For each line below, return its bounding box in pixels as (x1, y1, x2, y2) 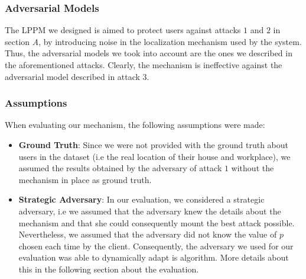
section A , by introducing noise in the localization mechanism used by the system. (5, 35, 302, 47)
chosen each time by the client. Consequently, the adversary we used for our (18, 239, 294, 252)
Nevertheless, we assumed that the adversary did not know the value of (18, 228, 277, 240)
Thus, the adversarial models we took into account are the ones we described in (5, 47, 292, 59)
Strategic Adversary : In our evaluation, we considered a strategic (18, 193, 265, 206)
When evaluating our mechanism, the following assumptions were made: (5, 118, 265, 131)
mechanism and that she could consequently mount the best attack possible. (18, 216, 295, 229)
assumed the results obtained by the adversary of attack (18, 162, 222, 174)
